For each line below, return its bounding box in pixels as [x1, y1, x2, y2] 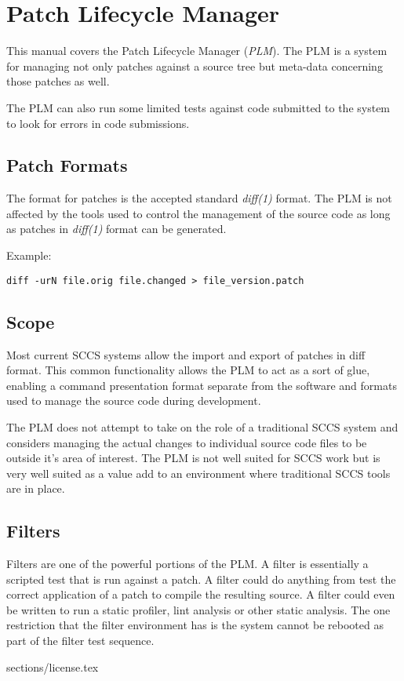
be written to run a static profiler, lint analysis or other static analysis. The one [6, 601, 391, 617]
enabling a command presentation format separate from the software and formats [6, 377, 397, 393]
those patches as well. [6, 73, 110, 89]
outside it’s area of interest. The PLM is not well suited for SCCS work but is [6, 450, 380, 466]
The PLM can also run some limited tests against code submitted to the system [6, 99, 391, 115]
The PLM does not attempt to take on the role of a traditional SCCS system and [6, 418, 399, 435]
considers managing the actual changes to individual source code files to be [6, 434, 367, 450]
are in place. [6, 480, 65, 497]
